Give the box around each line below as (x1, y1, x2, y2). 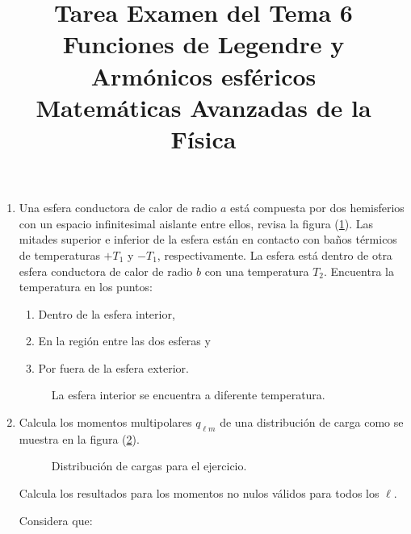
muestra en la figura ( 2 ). (19, 430, 140, 447)
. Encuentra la (324, 262, 394, 279)
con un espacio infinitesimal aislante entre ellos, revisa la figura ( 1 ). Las (19, 215, 374, 232)
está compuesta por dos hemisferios (229, 199, 405, 216)
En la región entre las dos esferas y (38, 332, 211, 349)
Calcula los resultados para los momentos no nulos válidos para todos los (19, 485, 380, 502)
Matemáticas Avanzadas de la (36, 90, 371, 123)
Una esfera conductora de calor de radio (19, 199, 217, 216)
